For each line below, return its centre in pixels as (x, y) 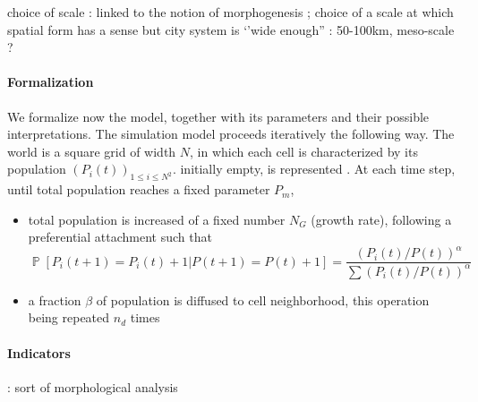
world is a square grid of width (92, 151)
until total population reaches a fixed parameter (139, 189)
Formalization (51, 82)
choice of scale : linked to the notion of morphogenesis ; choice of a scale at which (230, 12)
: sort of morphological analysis (93, 386)
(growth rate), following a (381, 219)
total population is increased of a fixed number (157, 219)
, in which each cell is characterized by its (304, 151)
